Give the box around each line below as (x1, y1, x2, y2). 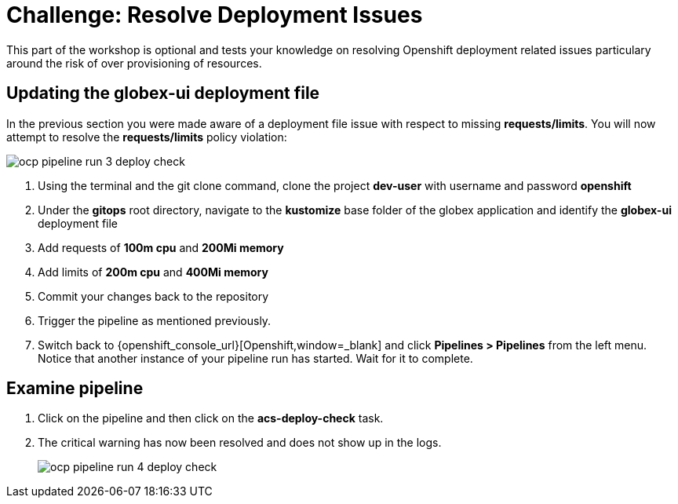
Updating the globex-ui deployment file (6, 83, 320, 104)
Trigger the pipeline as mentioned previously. (38, 313, 272, 327)
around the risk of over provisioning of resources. (6, 56, 262, 70)
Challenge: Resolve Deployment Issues (6, 2, 423, 28)
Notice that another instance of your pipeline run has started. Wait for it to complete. (38, 351, 473, 365)
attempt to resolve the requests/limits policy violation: (6, 130, 287, 144)
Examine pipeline (6, 378, 144, 399)
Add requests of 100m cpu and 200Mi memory (38, 240, 284, 254)
